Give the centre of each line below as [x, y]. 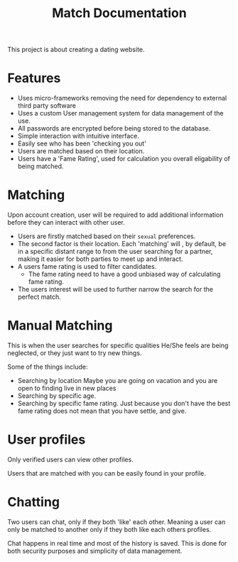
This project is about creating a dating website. [76, 50]
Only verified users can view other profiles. [70, 459]
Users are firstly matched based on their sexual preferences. [107, 236]
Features [34, 78]
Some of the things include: [48, 367]
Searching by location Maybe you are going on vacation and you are [118, 380]
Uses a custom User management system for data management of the [120, 113]
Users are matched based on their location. [81, 151]
